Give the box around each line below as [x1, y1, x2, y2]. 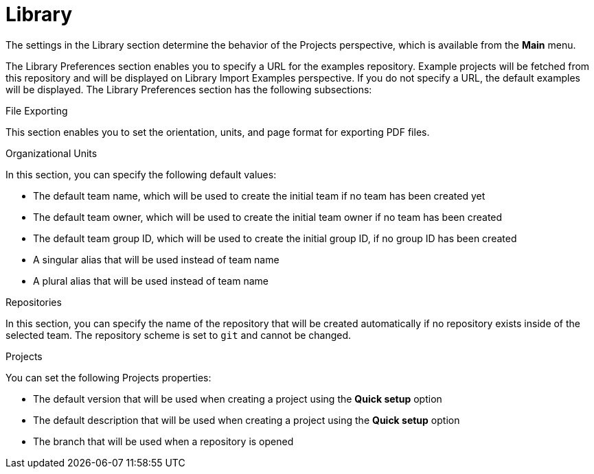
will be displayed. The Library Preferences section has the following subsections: [5, 83, 372, 95]
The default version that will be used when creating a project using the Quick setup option [33, 392, 442, 405]
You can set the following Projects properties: [5, 371, 212, 383]
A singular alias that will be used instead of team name [33, 253, 279, 265]
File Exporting [5, 104, 68, 117]
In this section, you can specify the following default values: [5, 168, 277, 180]
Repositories [5, 296, 62, 308]
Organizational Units [5, 147, 98, 159]
